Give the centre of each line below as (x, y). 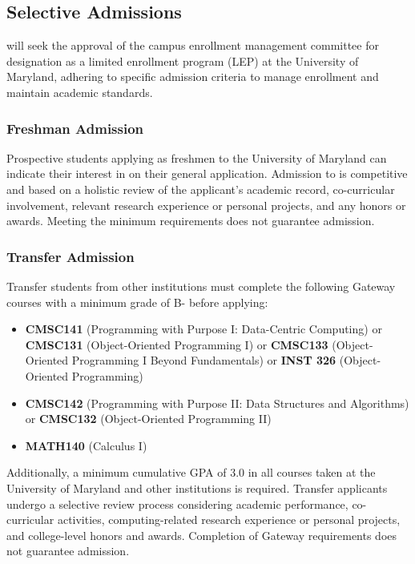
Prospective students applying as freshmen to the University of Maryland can (197, 157)
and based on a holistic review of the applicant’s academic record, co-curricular (201, 189)
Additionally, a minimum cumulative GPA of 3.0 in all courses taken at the (191, 472)
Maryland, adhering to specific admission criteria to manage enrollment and (193, 77)
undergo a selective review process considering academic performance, (177, 504)
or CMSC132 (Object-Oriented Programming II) (148, 419)
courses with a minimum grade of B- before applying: (137, 302)
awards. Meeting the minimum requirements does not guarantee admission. (191, 221)
